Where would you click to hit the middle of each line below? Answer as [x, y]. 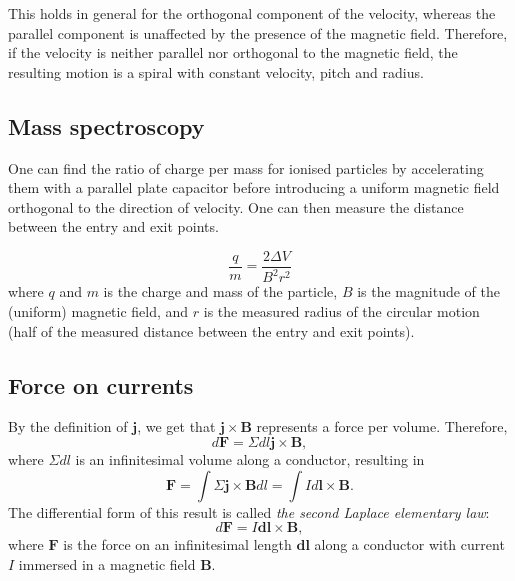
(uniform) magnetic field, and [98, 310]
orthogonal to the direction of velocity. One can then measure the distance [236, 206]
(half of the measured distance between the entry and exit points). [211, 330]
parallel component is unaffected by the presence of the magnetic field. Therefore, [258, 32]
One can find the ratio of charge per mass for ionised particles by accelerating [246, 167]
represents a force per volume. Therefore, [382, 426]
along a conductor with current [409, 544]
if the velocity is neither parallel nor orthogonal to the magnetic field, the [233, 52]
